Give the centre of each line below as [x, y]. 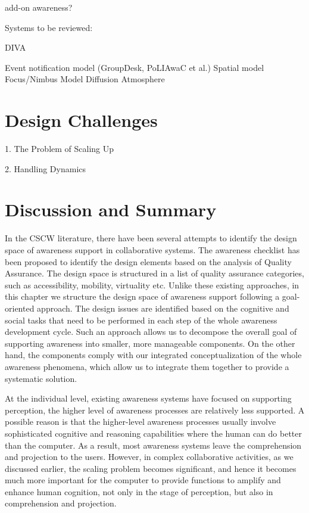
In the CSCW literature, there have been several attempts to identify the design [151, 238]
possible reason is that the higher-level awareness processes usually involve [141, 422]
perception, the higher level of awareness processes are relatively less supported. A [155, 410]
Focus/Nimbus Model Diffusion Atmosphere [85, 79]
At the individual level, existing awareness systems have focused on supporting [148, 398]
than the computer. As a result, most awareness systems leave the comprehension [153, 445]
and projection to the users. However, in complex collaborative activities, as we [149, 457]
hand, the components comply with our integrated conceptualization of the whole [153, 355]
